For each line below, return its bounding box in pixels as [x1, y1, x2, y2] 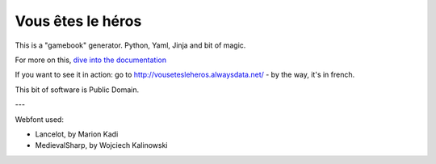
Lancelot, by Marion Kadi [35, 129, 119, 139]
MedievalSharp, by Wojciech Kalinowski [35, 141, 168, 150]
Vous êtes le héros [15, 12, 142, 30]
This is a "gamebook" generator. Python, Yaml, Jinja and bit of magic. [15, 40, 246, 50]
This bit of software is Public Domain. [15, 85, 140, 95]
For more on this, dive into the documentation [15, 55, 167, 65]
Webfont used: [15, 114, 65, 124]
